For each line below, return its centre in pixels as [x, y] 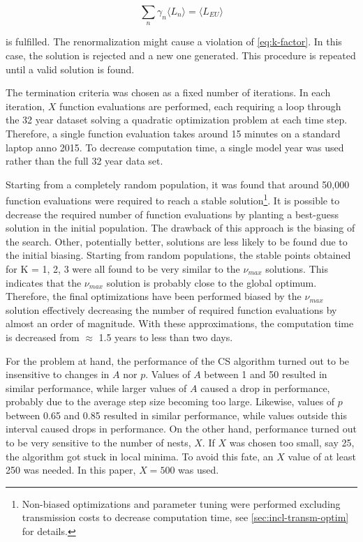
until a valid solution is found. [70, 69]
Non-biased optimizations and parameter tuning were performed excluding [181, 503]
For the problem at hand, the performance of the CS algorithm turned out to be [178, 360]
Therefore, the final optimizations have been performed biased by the [154, 296]
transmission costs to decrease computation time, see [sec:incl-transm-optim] [185, 517]
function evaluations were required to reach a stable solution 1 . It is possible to [173, 199]
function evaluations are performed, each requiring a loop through [200, 106]
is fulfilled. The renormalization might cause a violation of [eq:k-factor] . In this [174, 42]
